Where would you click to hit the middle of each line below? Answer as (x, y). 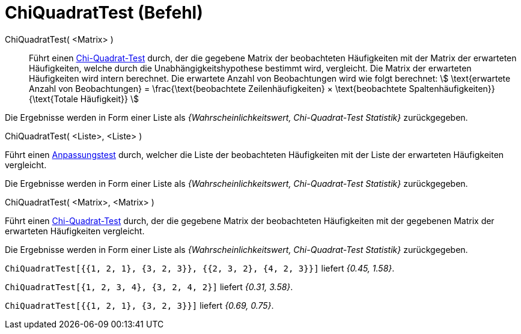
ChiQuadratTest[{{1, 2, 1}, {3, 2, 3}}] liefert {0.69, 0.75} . (139, 305)
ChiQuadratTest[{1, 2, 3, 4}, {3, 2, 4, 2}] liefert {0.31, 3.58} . (149, 287)
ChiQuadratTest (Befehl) (104, 13)
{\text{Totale (53, 99)
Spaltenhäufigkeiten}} (452, 88)
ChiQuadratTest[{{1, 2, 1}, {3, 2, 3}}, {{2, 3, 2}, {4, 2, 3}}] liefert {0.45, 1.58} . (200, 268)
